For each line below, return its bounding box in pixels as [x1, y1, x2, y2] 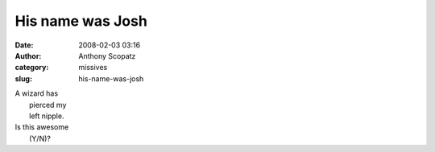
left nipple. [29, 111, 64, 121]
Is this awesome [14, 122, 69, 132]
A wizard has [14, 88, 59, 98]
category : [14, 63, 49, 72]
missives [78, 63, 108, 72]
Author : [14, 51, 42, 60]
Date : [14, 40, 34, 50]
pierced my [29, 100, 67, 109]
